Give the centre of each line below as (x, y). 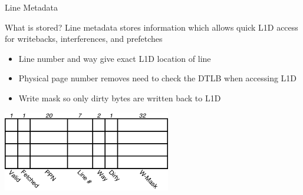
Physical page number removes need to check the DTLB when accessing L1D (158, 78)
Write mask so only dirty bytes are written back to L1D (120, 97)
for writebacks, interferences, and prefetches (84, 39)
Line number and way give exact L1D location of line (115, 58)
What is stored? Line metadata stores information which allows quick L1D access (151, 27)
